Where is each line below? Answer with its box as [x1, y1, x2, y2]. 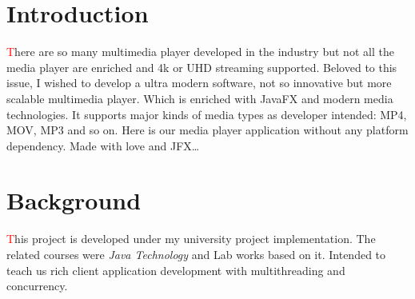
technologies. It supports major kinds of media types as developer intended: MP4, [6, 106, 407, 122]
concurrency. [6, 277, 68, 294]
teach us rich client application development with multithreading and [6, 261, 345, 278]
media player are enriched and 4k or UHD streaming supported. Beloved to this [6, 58, 397, 75]
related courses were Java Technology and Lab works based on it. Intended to [6, 246, 386, 262]
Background [6, 184, 142, 217]
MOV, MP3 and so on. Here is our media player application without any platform [6, 122, 409, 138]
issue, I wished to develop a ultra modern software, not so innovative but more [6, 74, 392, 91]
